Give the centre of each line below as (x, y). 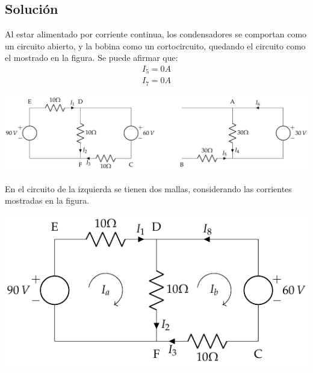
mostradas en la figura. (47, 200)
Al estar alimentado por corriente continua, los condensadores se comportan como (156, 34)
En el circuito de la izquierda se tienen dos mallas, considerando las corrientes (148, 188)
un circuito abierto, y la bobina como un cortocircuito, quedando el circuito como (155, 45)
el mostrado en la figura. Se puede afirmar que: (91, 58)
